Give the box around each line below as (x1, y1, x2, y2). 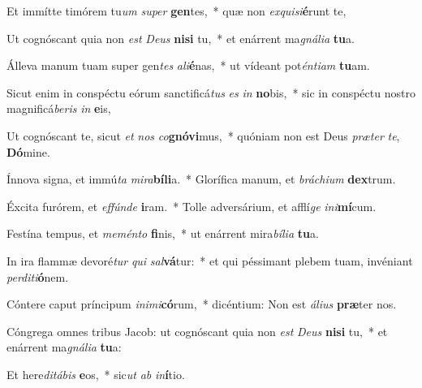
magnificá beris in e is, (6, 100, 111, 117)
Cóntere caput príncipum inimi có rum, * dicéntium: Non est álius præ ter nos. (6, 295, 397, 313)
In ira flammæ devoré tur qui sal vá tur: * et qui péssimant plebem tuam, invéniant (6, 252, 413, 269)
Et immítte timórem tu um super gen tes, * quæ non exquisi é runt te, (6, 2, 347, 19)
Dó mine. (6, 143, 50, 160)
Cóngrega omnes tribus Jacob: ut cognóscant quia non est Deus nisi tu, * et (6, 322, 388, 339)
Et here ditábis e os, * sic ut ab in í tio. (6, 365, 185, 382)
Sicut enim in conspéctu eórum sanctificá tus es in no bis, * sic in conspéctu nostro (6, 84, 416, 101)
